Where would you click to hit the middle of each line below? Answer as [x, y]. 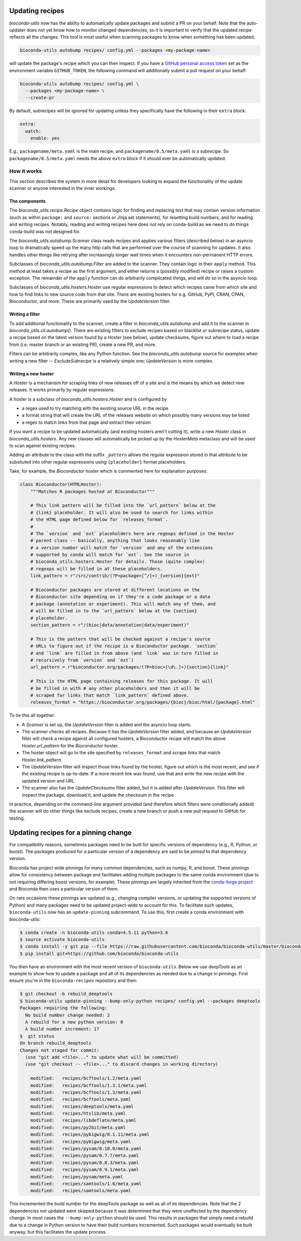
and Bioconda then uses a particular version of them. [64, 888]
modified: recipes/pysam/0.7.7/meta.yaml [85, 1156]
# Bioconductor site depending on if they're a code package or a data [120, 597]
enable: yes [45, 138]
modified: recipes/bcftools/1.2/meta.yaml [86, 1078]
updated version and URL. [49, 780]
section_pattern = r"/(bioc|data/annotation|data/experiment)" [110, 625]
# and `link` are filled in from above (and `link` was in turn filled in [124, 653]
